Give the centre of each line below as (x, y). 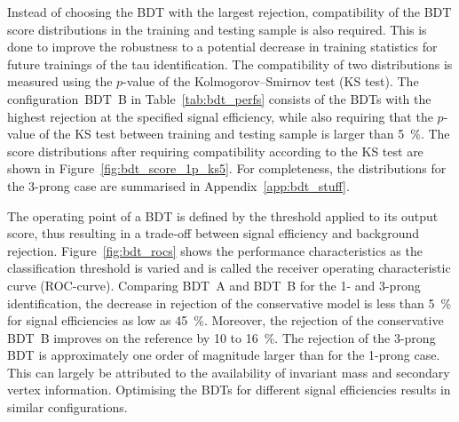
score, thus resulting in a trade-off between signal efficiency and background (214, 233)
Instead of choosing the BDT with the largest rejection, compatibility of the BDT (229, 12)
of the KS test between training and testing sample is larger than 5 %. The (245, 134)
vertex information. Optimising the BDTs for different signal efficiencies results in (229, 390)
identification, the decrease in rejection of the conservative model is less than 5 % (229, 303)
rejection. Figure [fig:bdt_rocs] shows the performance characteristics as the (215, 250)
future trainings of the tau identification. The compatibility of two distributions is (230, 64)
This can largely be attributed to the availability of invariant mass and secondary (229, 372)
